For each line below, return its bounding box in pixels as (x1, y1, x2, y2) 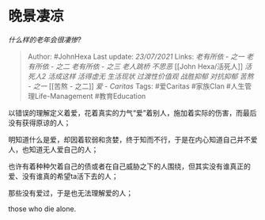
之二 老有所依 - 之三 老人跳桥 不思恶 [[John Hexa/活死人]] (55, 61, 244, 71)
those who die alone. (8, 203, 77, 214)
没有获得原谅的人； (8, 118, 71, 127)
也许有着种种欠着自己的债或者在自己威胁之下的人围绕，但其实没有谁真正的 (8, 161, 251, 171)
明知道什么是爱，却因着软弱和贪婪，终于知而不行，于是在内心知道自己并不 (8, 135, 251, 144)
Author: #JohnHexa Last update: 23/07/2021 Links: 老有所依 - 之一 (27, 51, 245, 61)
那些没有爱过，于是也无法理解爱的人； (8, 188, 133, 198)
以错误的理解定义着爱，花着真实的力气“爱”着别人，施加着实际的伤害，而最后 (8, 108, 257, 117)
